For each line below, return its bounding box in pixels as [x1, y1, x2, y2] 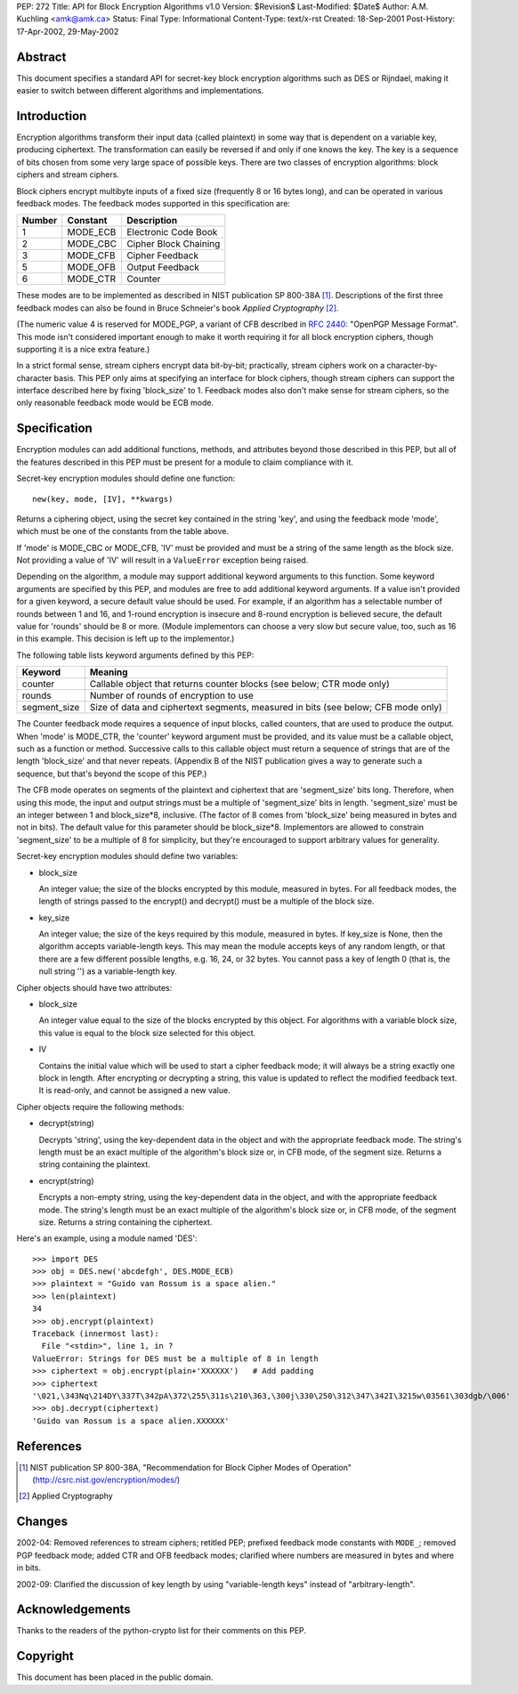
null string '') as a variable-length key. [38, 966, 177, 977]
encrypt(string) [38, 1175, 94, 1186]
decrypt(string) [38, 1118, 95, 1129]
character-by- [386, 361, 438, 371]
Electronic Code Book [125, 226, 218, 239]
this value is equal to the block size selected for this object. [38, 1027, 256, 1038]
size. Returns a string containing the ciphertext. [38, 1216, 213, 1228]
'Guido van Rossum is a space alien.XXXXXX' [32, 1415, 231, 1426]
